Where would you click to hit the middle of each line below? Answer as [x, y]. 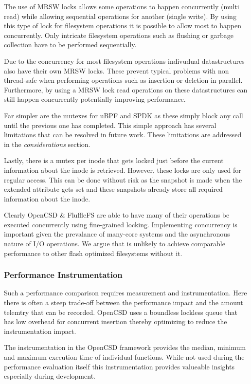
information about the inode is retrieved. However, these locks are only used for [123, 170]
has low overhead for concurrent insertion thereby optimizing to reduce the [116, 321]
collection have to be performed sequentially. [70, 45]
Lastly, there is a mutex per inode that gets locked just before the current [114, 160]
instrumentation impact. [40, 331]
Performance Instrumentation [63, 275]
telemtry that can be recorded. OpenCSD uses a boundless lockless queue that [121, 312]
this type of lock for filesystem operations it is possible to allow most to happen [123, 26]
